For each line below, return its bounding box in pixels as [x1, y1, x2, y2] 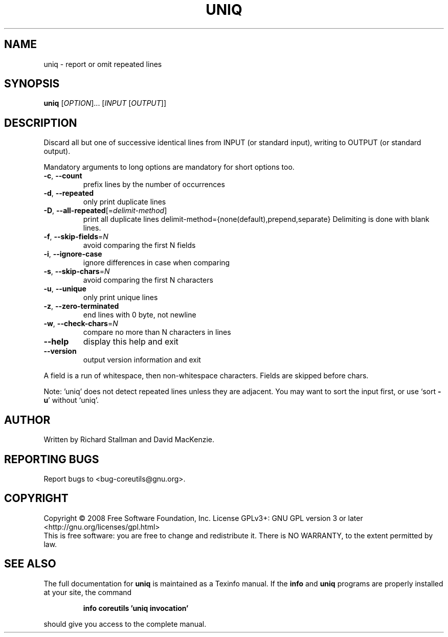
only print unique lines [83, 293, 158, 302]
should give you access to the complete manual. [43, 619, 207, 628]
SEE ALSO [4, 557, 56, 571]
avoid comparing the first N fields [83, 241, 196, 250]
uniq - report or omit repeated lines [43, 59, 162, 69]
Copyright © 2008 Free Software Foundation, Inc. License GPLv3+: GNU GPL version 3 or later [43, 513, 363, 522]
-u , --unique [43, 284, 86, 293]
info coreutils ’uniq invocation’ [83, 603, 189, 612]
